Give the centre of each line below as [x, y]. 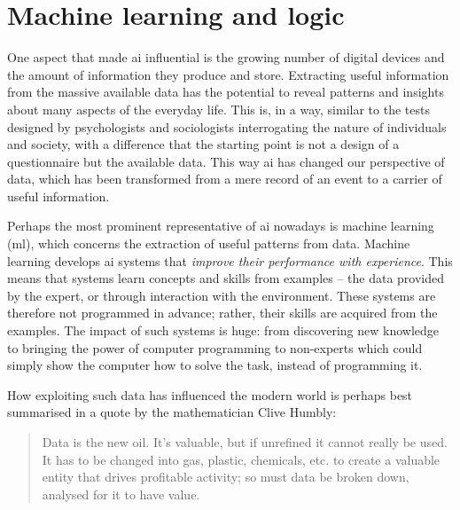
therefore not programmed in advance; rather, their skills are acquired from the [222, 313]
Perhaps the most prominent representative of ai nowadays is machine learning [221, 226]
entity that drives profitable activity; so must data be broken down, [226, 477]
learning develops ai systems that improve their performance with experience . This [230, 260]
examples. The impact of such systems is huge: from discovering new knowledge [223, 330]
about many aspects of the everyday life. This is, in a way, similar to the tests [218, 109]
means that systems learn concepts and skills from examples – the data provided [226, 278]
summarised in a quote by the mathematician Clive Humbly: [172, 412]
